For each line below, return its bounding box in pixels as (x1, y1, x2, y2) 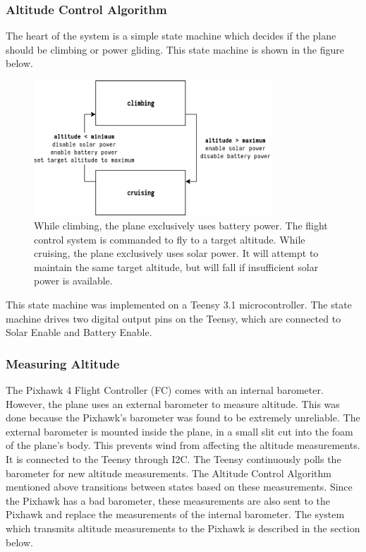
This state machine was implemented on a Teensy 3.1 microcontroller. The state (6, 296, 352, 311)
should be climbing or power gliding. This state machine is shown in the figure (6, 42, 345, 56)
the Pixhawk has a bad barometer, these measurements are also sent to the (6, 493, 331, 508)
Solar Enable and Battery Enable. (6, 325, 152, 340)
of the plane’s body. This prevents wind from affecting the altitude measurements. (6, 438, 360, 452)
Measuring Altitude (6, 354, 120, 372)
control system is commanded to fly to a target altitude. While (34, 232, 305, 246)
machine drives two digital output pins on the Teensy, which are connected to (6, 311, 341, 325)
